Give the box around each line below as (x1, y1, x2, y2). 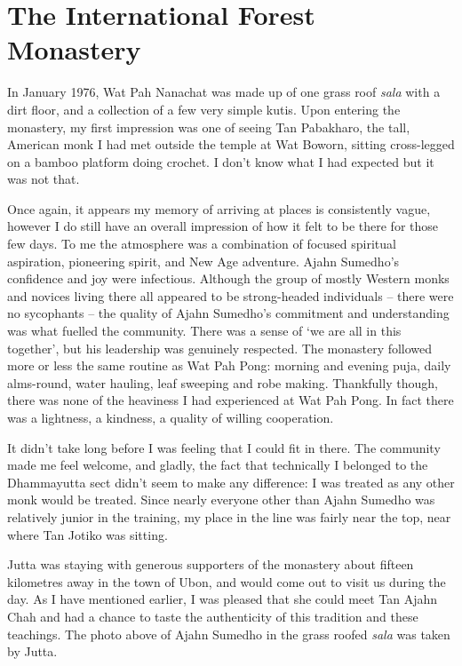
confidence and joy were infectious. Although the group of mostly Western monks (7, 269, 450, 288)
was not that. (7, 170, 80, 188)
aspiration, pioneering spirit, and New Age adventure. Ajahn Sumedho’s (7, 251, 400, 270)
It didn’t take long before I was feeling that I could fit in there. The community (7, 438, 441, 456)
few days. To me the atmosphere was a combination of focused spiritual (7, 234, 396, 253)
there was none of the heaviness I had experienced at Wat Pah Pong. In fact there (7, 391, 454, 409)
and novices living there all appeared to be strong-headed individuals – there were (7, 286, 454, 305)
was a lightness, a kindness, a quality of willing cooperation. (7, 408, 334, 426)
